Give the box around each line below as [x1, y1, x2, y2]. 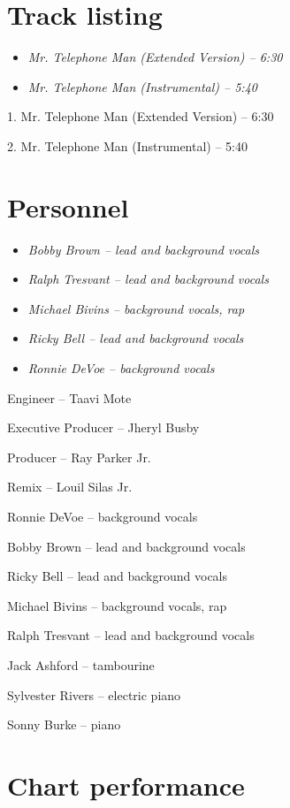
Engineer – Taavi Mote [7, 388, 132, 407]
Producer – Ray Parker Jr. [7, 447, 151, 466]
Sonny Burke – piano [7, 715, 121, 734]
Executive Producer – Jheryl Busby [7, 418, 200, 437]
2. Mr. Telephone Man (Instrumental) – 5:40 [7, 136, 248, 155]
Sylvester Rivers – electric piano [7, 685, 181, 704]
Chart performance [7, 766, 245, 803]
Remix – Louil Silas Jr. [7, 477, 133, 496]
